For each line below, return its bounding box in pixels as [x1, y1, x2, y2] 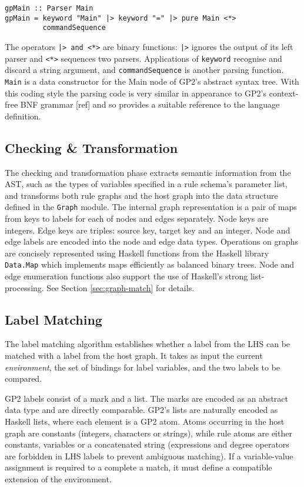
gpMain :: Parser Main [5, 4, 93, 12]
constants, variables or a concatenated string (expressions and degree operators [5, 438, 289, 451]
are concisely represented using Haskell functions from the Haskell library [5, 246, 269, 259]
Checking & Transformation [5, 138, 178, 156]
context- [269, 86, 299, 99]
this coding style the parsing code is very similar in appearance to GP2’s [5, 86, 267, 99]
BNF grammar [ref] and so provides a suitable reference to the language [20, 98, 280, 111]
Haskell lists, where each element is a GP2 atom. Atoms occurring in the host [5, 415, 285, 427]
